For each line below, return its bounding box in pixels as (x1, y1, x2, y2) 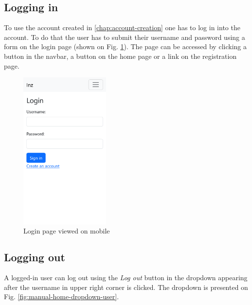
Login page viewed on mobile (23, 226, 110, 236)
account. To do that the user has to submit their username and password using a (4, 32, 245, 42)
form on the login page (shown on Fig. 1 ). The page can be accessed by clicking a (4, 41, 247, 52)
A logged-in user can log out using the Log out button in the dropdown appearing (4, 272, 248, 283)
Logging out (4, 250, 65, 265)
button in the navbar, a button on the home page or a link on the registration (4, 51, 237, 61)
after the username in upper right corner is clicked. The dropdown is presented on (4, 282, 248, 292)
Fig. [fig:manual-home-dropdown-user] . (4, 291, 119, 302)
